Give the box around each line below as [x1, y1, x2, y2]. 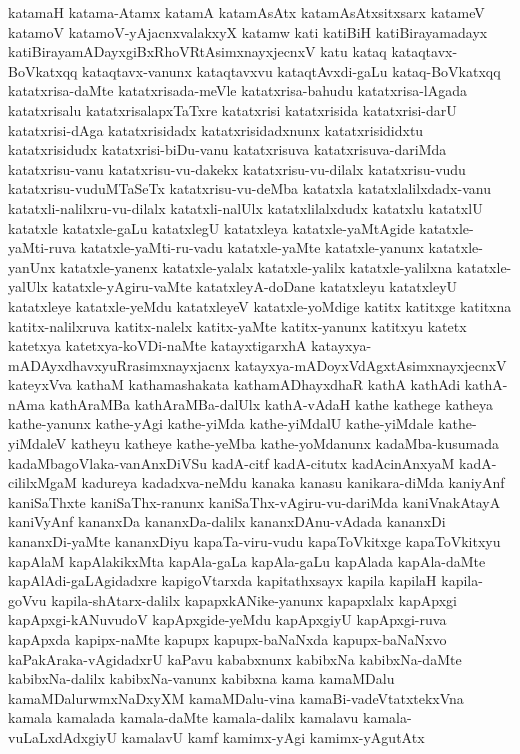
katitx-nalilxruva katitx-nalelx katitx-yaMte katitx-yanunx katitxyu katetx [8, 315, 467, 336]
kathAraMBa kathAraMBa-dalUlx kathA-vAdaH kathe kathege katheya [49, 393, 494, 414]
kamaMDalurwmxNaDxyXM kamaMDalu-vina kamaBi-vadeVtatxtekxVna [8, 687, 464, 708]
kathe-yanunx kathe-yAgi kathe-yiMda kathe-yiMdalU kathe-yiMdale [8, 413, 434, 434]
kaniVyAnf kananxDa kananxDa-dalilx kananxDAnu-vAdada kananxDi [8, 511, 446, 532]
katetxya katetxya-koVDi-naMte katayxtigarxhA [8, 335, 307, 356]
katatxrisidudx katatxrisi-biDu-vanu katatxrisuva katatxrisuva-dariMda [8, 139, 447, 160]
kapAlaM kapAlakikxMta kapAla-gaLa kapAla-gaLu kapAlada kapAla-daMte [8, 550, 486, 571]
